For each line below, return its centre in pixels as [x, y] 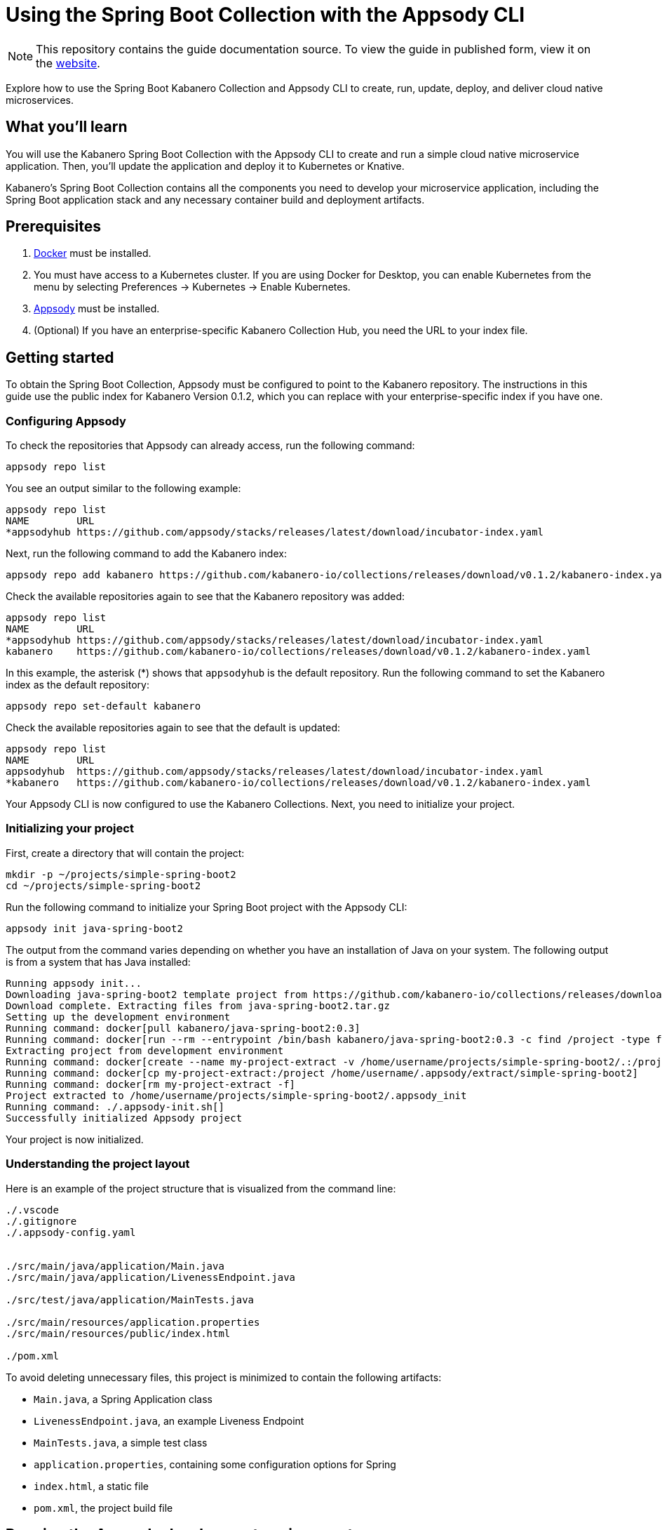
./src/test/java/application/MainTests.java [130, 1299]
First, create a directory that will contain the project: [125, 853]
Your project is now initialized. [75, 1139]
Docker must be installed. [93, 253]
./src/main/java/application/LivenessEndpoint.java [151, 1277]
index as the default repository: [77, 685]
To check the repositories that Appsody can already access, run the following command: [210, 446]
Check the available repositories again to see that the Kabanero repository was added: [205, 597]
